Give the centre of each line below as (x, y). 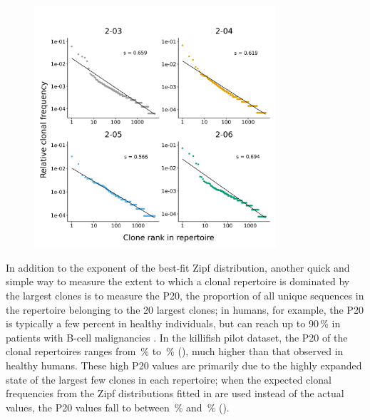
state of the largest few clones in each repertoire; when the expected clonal (169, 379)
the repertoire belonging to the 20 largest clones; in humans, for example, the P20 (185, 309)
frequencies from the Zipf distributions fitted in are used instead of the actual (175, 393)
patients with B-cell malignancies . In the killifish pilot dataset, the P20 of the (177, 337)
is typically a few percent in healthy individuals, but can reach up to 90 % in (173, 323)
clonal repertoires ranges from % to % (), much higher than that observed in (175, 351)
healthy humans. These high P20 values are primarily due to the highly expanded (184, 365)
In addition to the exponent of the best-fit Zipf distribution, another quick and (178, 267)
